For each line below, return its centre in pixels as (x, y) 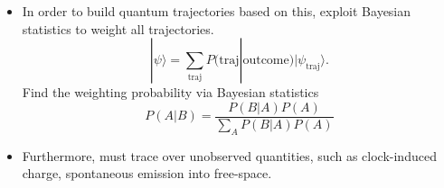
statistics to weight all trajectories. (118, 28)
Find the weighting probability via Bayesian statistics (170, 92)
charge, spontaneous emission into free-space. (147, 173)
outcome (266, 61)
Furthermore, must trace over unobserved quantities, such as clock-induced (229, 155)
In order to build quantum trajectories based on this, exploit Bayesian (217, 11)
